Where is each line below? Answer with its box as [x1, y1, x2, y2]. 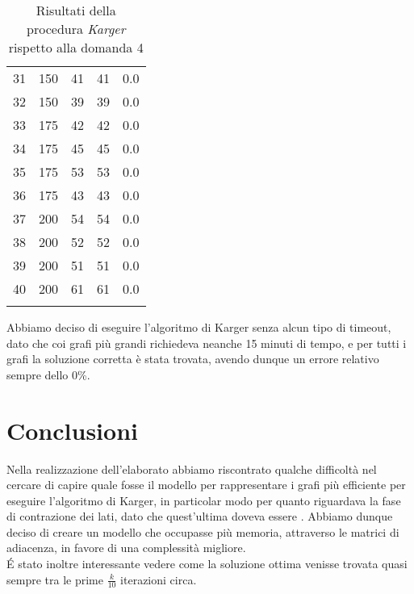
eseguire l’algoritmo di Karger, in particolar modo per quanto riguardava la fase [6, 492, 401, 508]
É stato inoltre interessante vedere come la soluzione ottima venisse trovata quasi [6, 555, 408, 572]
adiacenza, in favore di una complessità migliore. [6, 539, 246, 556]
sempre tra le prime [6, 571, 103, 588]
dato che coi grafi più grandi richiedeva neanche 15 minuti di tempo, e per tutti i [6, 334, 407, 351]
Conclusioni [6, 413, 138, 446]
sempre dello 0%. [6, 366, 90, 383]
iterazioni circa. [120, 571, 197, 588]
